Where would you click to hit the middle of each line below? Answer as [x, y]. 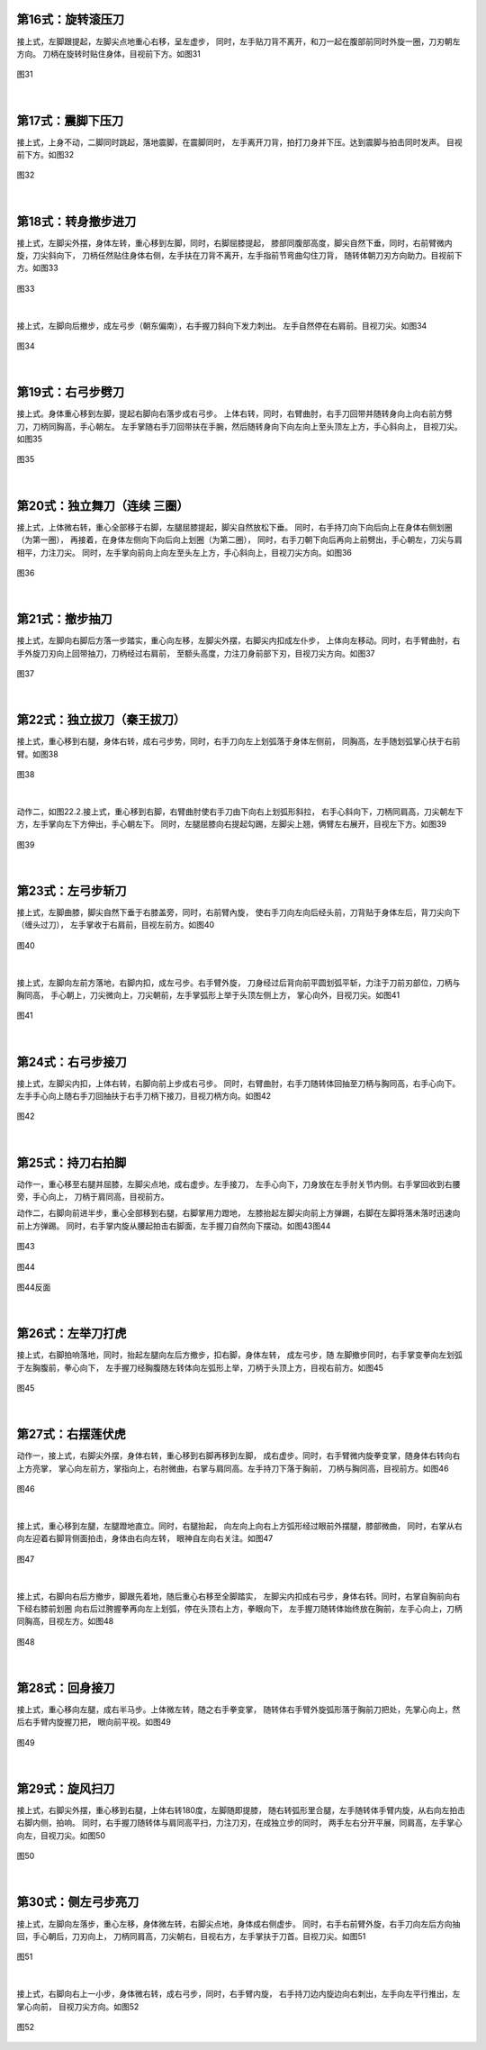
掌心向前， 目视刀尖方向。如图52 [78, 2006]
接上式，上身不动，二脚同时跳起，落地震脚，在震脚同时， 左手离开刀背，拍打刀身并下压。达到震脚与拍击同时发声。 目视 [239, 142]
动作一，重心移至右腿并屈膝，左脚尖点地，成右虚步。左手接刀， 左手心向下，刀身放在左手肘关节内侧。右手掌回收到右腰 [238, 1184]
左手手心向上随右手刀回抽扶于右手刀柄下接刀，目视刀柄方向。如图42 [144, 1096]
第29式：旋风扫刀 [66, 1788]
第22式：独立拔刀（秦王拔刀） [101, 720]
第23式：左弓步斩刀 [72, 890]
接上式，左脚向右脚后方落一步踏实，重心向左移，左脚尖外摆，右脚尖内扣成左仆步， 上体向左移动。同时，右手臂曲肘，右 [238, 640]
